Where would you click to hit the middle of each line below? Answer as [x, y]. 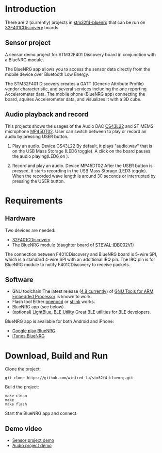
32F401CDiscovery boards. [32, 27]
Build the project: [22, 387]
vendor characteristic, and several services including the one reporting [76, 89]
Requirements [34, 201]
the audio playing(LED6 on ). [40, 156]
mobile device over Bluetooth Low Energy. [47, 74]
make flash [16, 404]
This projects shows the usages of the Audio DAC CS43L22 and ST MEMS [79, 126]
